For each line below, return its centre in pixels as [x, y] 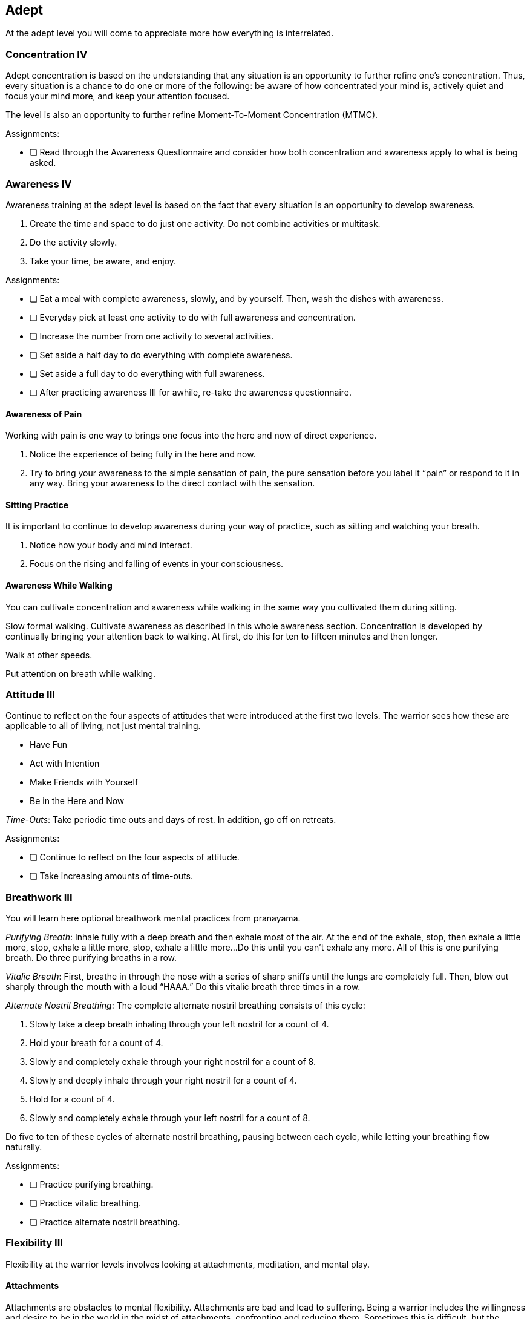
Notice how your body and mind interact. [111, 545]
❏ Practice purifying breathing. [92, 1185]
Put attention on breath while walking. [81, 673]
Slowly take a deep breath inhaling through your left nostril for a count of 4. [179, 1024]
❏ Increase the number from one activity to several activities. [152, 336]
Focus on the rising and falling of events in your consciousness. [157, 564]
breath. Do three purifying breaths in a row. [91, 958]
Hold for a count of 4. [72, 1099]
